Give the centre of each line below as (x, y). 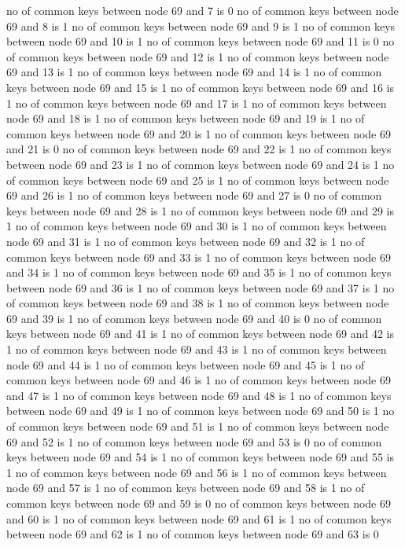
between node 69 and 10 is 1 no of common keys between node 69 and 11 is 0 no (201, 41)
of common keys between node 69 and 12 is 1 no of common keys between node (198, 56)
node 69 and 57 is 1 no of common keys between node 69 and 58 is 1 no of (186, 488)
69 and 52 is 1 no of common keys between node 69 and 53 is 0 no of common (194, 441)
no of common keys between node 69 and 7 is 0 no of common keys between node (202, 10)
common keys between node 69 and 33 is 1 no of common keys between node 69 (199, 257)
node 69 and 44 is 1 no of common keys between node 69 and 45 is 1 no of (186, 364)
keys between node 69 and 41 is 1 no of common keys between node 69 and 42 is (200, 334)
